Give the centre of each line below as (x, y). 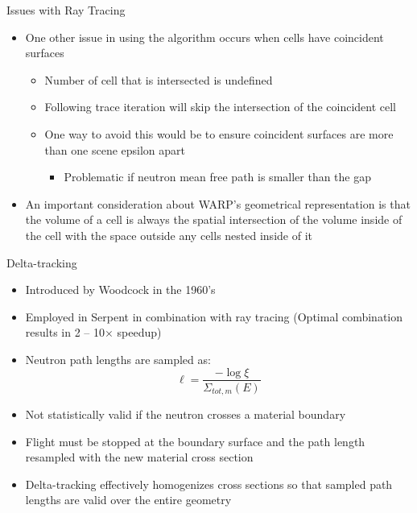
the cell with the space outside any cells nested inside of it (169, 235)
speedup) (139, 332)
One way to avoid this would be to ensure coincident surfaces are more (219, 133)
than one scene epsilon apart (115, 149)
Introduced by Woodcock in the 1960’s (120, 290)
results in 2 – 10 (65, 332)
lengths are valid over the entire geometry (128, 500)
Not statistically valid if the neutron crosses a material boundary (186, 414)
